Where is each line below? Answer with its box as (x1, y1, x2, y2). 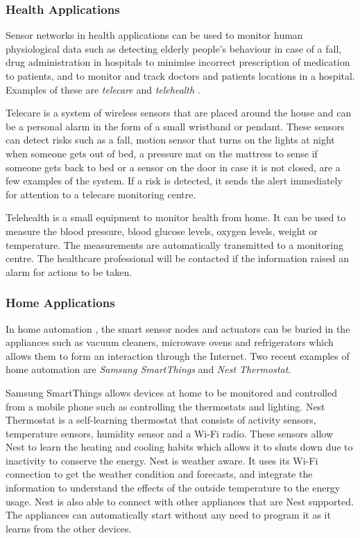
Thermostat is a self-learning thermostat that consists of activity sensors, (6, 413, 316, 427)
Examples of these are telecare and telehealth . (6, 82, 200, 96)
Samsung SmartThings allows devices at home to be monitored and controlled (6, 385, 337, 399)
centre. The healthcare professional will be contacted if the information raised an (6, 251, 350, 266)
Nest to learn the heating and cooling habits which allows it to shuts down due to (6, 440, 353, 454)
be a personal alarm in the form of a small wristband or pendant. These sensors (6, 119, 345, 133)
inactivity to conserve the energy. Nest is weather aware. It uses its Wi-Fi (6, 453, 318, 467)
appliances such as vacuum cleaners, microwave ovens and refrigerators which (6, 335, 334, 349)
